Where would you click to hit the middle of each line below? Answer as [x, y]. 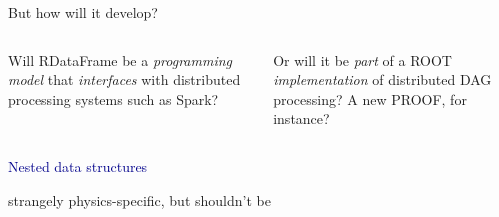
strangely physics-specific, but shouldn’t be [139, 199]
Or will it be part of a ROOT [362, 59]
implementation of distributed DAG [382, 79]
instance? [301, 118]
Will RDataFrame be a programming [120, 59]
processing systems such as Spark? [113, 98]
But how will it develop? [83, 12]
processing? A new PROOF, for [370, 98]
